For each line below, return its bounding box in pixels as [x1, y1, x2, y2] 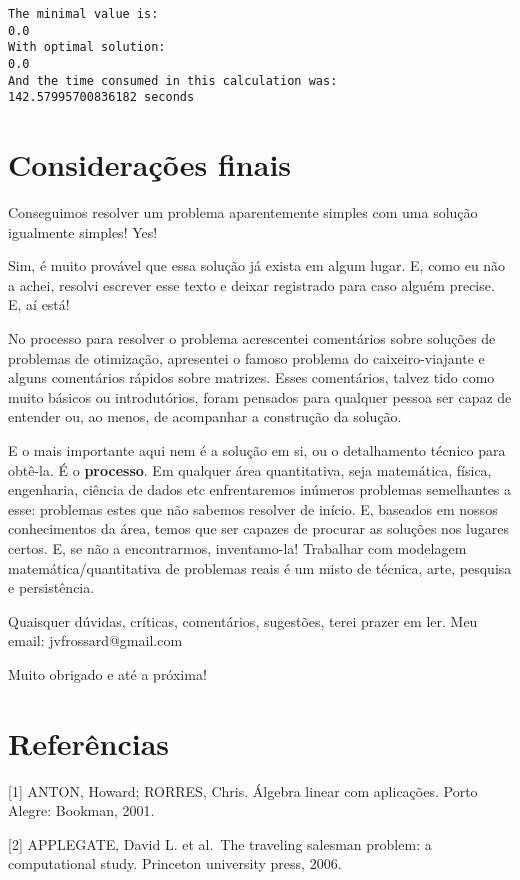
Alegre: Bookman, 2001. [8, 800, 155, 821]
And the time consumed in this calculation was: [8, 73, 338, 88]
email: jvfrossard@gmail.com [8, 630, 183, 651]
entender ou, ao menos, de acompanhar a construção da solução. [8, 406, 402, 427]
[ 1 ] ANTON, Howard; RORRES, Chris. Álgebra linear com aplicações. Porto [8, 780, 478, 801]
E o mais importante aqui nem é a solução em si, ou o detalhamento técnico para [8, 440, 506, 460]
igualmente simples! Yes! [8, 221, 158, 242]
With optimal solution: [8, 40, 166, 55]
